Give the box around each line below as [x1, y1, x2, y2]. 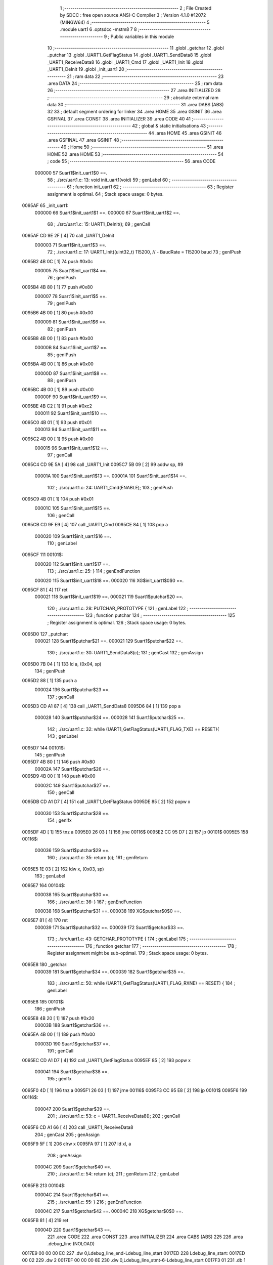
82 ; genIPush [47, 326, 76, 332]
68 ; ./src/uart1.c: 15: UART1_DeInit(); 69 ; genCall [47, 221, 150, 227]
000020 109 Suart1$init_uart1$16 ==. [34, 533, 111, 539]
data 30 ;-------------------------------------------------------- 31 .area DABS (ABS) [47, 102, 224, 108]
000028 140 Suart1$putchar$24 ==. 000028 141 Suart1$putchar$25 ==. [34, 714, 185, 721]
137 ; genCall [47, 694, 74, 700]
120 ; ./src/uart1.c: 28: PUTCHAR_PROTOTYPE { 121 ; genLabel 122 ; [47, 605, 189, 611]
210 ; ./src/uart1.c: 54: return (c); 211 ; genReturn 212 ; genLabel [47, 1171, 179, 1177]
